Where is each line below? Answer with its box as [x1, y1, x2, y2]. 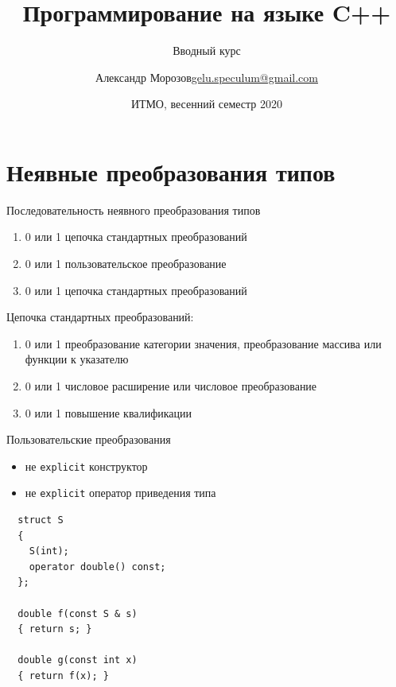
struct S [17, 514, 64, 526]
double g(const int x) [17, 654, 138, 666]
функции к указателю [25, 351, 129, 367]
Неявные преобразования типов [6, 155, 336, 188]
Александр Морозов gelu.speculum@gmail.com [95, 68, 318, 85]
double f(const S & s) [17, 607, 138, 619]
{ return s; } [17, 623, 92, 635]
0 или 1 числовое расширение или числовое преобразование [25, 378, 317, 394]
